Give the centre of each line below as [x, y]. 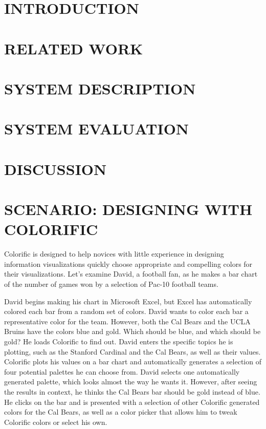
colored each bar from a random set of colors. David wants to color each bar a [126, 311]
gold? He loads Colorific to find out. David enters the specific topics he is [119, 341]
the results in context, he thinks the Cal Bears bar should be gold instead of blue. [132, 391]
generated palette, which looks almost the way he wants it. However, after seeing [131, 382]
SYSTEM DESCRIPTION [100, 88]
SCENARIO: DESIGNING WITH [128, 209]
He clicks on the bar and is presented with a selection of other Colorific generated [132, 402]
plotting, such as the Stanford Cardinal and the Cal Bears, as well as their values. [132, 351]
